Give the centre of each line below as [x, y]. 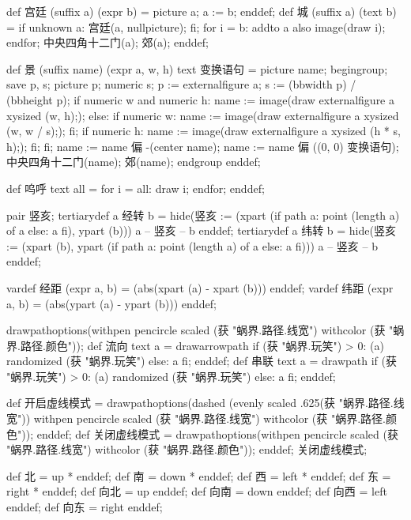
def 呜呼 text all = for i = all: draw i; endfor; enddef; [136, 188]
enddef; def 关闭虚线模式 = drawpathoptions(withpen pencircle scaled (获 [217, 433]
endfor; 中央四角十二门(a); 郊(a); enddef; [107, 42]
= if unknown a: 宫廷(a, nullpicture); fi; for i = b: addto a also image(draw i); [196, 26]
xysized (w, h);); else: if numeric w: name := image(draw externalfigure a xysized [203, 115]
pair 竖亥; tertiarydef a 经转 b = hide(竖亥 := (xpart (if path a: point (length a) [203, 215]
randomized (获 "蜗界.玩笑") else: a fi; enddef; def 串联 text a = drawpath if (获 [202, 361]
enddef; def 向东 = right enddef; [85, 507]
